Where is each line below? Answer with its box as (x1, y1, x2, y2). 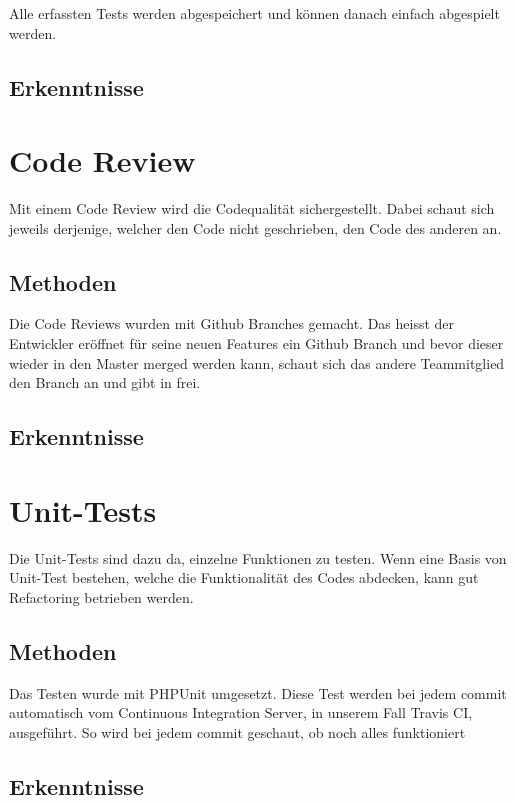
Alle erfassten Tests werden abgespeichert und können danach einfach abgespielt (9, 3, 500, 23)
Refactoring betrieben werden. (9, 586, 194, 607)
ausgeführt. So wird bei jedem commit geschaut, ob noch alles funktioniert (9, 721, 466, 742)
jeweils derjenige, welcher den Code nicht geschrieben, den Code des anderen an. (9, 217, 502, 238)
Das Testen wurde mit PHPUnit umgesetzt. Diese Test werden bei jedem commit (9, 682, 507, 703)
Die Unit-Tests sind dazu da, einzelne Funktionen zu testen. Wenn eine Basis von (9, 547, 507, 568)
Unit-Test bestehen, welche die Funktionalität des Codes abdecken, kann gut (9, 567, 479, 588)
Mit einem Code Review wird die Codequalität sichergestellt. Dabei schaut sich (9, 198, 495, 219)
